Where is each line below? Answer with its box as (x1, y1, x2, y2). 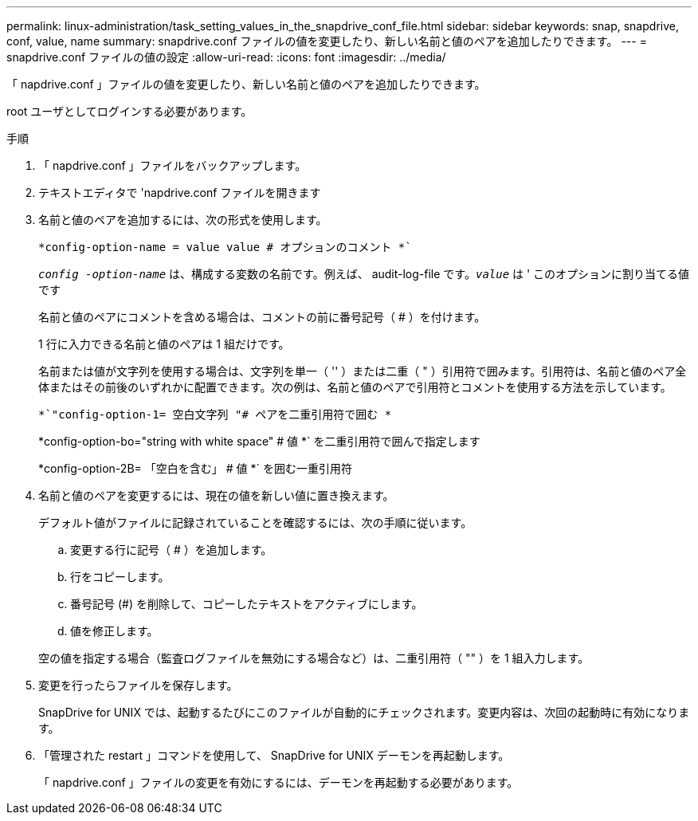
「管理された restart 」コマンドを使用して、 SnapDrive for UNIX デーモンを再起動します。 (38, 748, 510, 762)
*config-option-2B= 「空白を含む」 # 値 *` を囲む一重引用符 (38, 462, 352, 475)
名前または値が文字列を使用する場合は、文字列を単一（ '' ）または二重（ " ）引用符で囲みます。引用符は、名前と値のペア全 (38, 364, 687, 378)
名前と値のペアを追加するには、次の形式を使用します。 (38, 213, 327, 226)
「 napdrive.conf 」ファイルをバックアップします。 (38, 159, 307, 172)
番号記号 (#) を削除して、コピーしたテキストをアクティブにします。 (70, 597, 423, 611)
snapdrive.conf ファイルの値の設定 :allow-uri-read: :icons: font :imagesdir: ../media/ (6, 50, 446, 64)
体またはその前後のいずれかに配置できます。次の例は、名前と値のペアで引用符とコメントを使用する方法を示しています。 (38, 380, 672, 394)
